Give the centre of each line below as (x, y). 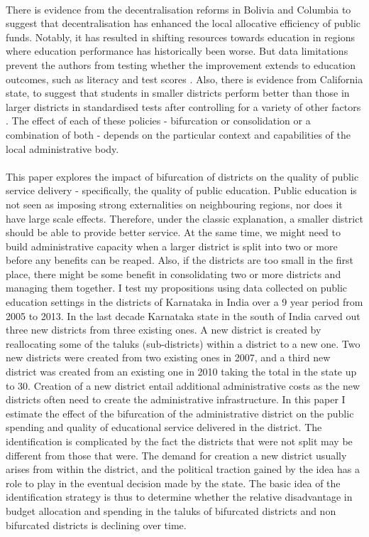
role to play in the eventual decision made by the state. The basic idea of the (173, 483)
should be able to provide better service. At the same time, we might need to (174, 232)
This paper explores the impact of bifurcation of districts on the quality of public (182, 176)
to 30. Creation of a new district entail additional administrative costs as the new (183, 385)
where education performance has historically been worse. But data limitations (177, 51)
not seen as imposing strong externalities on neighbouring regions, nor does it (174, 204)
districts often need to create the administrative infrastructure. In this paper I (176, 399)
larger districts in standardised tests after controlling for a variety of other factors (183, 106)
